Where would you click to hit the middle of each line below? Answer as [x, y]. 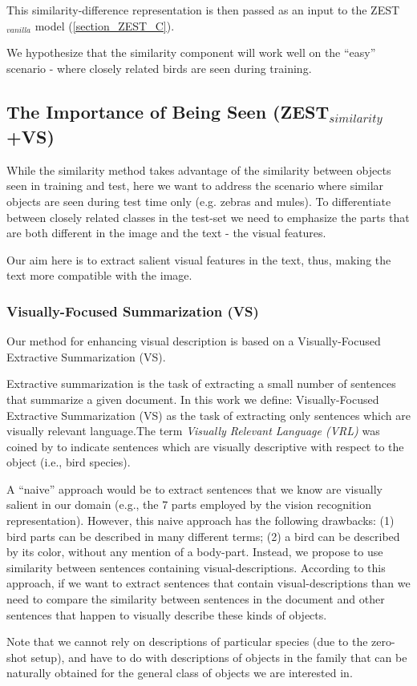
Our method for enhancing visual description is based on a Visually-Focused [194, 341]
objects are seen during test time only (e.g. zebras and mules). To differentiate [199, 201]
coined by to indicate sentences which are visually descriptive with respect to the [205, 446]
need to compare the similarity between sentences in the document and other [196, 599]
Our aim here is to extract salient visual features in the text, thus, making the [199, 259]
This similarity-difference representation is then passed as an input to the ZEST [203, 10]
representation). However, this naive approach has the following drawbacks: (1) [200, 521]
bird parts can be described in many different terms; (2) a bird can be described [203, 536]
